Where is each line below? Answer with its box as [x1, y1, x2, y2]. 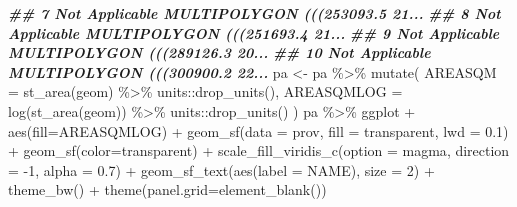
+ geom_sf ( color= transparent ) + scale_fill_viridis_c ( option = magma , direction [8, 140, 510, 161]
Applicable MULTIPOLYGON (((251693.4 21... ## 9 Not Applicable [8, 22, 500, 43]
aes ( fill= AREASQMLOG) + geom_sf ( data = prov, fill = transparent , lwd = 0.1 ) [8, 120, 509, 141]
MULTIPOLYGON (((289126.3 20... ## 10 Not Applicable [8, 42, 431, 63]
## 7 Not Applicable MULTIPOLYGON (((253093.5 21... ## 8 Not [8, 3, 501, 23]
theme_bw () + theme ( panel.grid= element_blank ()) [8, 179, 327, 200]
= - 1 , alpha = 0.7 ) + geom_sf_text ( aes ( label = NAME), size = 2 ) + [8, 159, 435, 180]
